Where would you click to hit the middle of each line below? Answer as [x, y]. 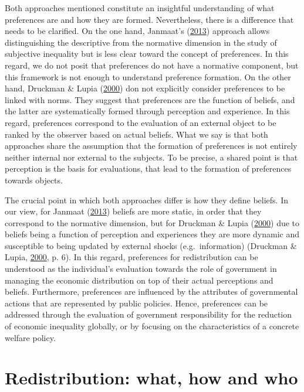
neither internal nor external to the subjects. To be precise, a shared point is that [151, 157]
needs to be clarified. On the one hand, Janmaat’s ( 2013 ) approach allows [137, 31]
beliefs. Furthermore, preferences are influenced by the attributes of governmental [151, 292]
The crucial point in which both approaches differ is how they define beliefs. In [146, 200]
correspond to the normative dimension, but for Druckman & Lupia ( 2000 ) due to [152, 222]
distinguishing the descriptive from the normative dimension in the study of [141, 42]
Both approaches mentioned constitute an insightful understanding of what [140, 8]
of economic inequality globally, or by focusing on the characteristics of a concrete [152, 326]
